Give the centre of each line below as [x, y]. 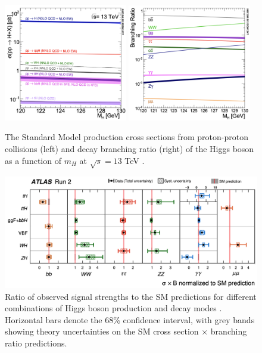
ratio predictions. [36, 343]
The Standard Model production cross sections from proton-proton [127, 137]
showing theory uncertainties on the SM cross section [102, 331]
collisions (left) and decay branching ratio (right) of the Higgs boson [130, 148]
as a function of [33, 160]
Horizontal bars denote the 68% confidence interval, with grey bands [130, 319]
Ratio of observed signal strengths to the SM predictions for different [131, 296]
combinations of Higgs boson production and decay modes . [113, 308]
